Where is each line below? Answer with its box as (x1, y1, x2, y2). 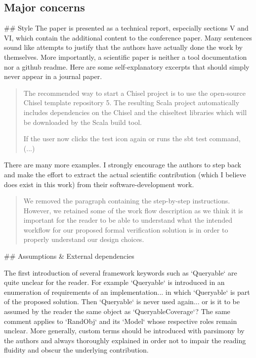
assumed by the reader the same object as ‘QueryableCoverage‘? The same (4, 306, 230, 317)
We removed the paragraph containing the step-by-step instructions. (23, 196, 230, 206)
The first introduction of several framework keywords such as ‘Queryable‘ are (4, 267, 237, 278)
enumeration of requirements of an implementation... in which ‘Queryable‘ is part (4, 286, 250, 297)
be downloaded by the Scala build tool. (23, 117, 142, 127)
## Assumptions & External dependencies (4, 251, 134, 261)
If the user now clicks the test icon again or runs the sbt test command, (23, 133, 241, 144)
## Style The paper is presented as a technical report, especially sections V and (4, 23, 249, 33)
